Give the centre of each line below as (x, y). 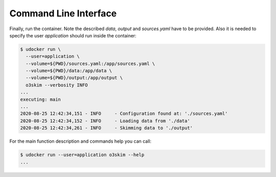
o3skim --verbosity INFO (57, 85)
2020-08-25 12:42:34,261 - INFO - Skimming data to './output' (107, 128)
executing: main (41, 99)
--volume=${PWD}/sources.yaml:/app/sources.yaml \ (90, 63)
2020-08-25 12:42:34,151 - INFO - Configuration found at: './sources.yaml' (124, 114)
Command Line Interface (63, 13)
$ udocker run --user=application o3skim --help (82, 155)
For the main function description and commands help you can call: (80, 141)
